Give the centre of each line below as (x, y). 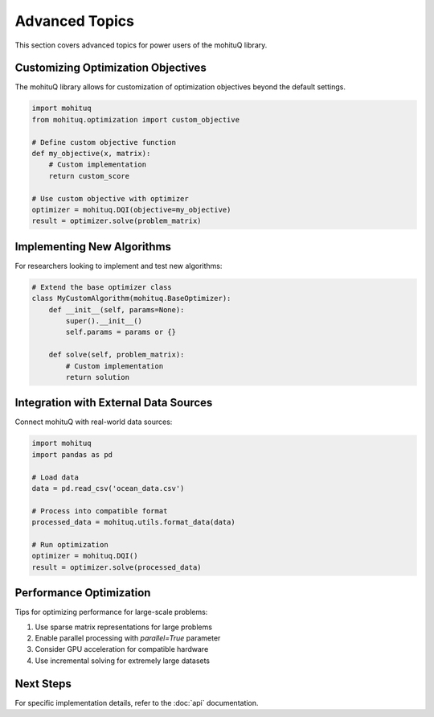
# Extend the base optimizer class (102, 287)
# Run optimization (70, 544)
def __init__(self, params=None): (117, 309)
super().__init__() (104, 321)
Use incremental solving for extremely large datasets (123, 661)
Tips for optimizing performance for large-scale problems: (111, 612)
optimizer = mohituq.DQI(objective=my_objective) (131, 210)
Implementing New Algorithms (93, 247)
